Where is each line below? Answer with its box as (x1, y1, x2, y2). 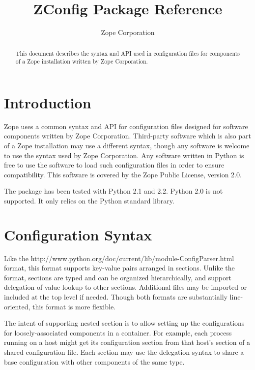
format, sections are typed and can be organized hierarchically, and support (4, 272, 231, 282)
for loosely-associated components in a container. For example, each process (4, 327, 232, 337)
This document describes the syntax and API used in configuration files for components (15, 49, 240, 57)
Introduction (4, 92, 91, 112)
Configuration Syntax (4, 224, 152, 244)
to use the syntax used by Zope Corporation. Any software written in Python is (4, 150, 244, 160)
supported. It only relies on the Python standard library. (4, 195, 174, 205)
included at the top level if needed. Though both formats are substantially (4, 292, 227, 302)
